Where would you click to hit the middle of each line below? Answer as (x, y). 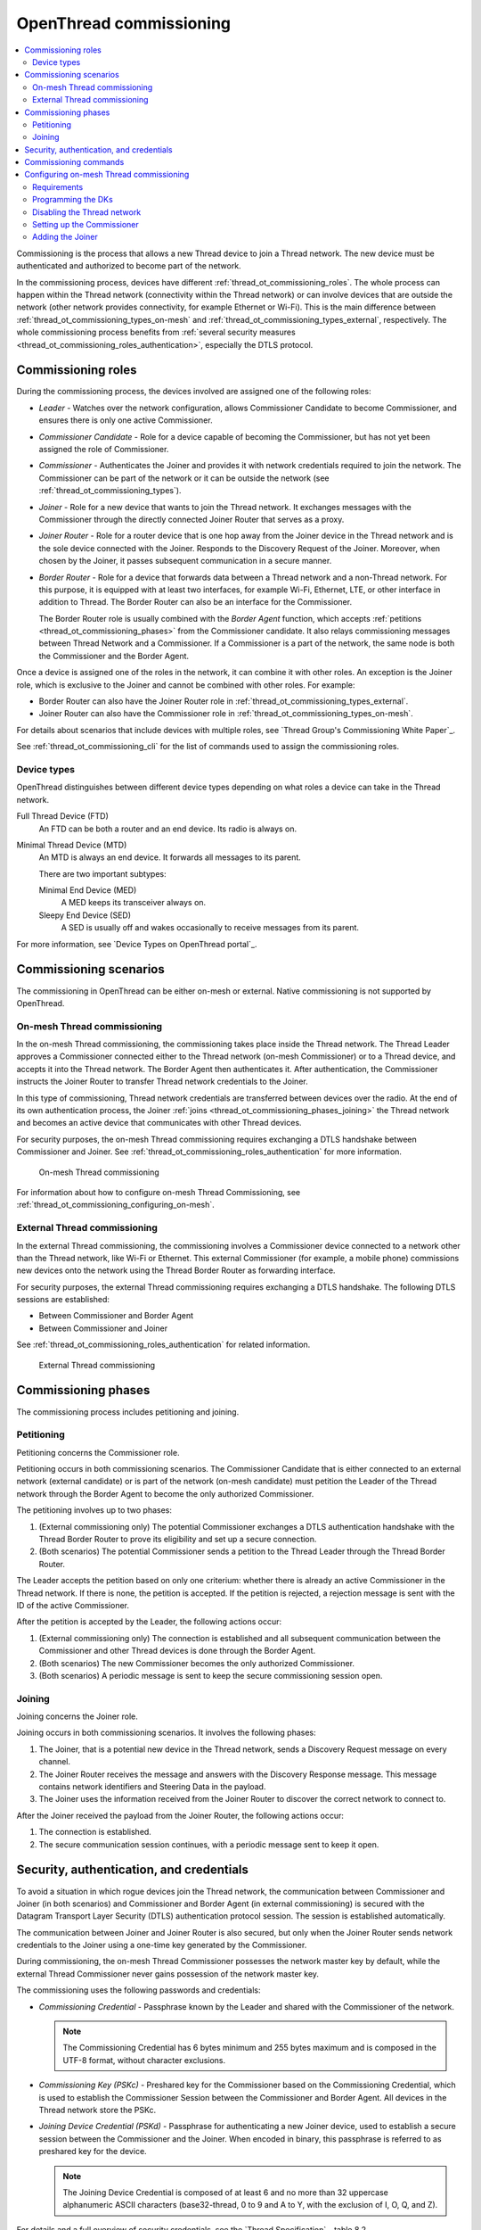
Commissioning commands (74, 162)
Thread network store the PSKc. (98, 2110)
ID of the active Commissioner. (73, 1605)
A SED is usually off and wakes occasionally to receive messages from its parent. (210, 928)
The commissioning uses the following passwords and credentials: (139, 1990)
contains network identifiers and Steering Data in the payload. (152, 1787)
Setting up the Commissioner (86, 225)
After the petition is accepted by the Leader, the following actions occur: (149, 1622)
